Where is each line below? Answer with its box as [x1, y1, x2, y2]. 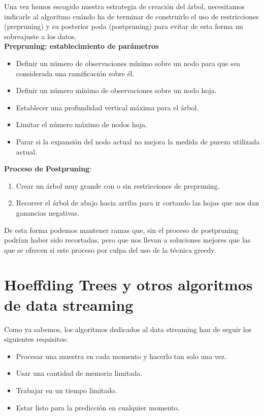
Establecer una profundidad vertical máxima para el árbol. [16, 102, 199, 112]
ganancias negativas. [16, 207, 80, 218]
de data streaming [4, 294, 134, 315]
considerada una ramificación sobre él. [16, 68, 135, 78]
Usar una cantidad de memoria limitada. [16, 368, 143, 378]
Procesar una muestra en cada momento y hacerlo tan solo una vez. [16, 350, 227, 361]
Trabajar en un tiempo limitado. [16, 384, 117, 395]
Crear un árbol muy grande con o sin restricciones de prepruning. [16, 180, 220, 191]
